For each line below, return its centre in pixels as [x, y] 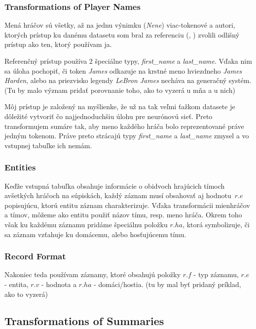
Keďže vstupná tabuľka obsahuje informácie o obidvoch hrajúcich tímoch [115, 185]
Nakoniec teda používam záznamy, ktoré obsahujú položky [93, 274]
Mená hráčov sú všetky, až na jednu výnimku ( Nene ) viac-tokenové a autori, [120, 25]
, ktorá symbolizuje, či [216, 224]
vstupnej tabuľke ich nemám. [48, 145]
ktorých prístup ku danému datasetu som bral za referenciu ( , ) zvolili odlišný [122, 34]
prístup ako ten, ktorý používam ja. [58, 44]
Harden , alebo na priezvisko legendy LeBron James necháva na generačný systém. [128, 80]
